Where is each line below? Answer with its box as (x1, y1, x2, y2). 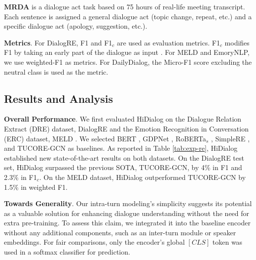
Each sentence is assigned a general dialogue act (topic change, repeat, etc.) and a (4, 11, 252, 21)
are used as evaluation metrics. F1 (116, 37, 220, 47)
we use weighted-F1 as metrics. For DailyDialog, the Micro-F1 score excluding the (4, 56, 252, 67)
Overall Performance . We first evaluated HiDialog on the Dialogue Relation (4, 114, 242, 124)
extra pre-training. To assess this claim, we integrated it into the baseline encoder (4, 217, 251, 228)
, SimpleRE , (211, 133, 250, 143)
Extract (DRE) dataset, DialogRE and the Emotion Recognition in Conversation (4, 123, 249, 133)
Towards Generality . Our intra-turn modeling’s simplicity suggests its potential (4, 198, 252, 209)
